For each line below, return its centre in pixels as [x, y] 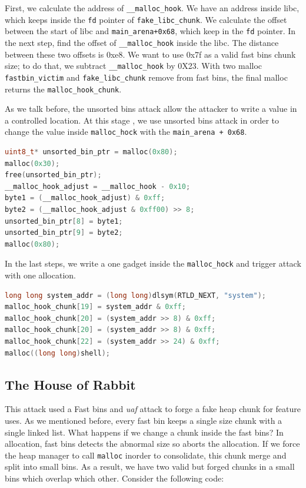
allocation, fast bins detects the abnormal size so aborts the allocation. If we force [152, 444]
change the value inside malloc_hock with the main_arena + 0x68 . [126, 132]
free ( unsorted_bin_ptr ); [53, 175]
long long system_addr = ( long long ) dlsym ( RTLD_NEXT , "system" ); [136, 295]
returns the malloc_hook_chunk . [63, 89]
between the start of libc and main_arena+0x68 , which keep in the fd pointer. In [150, 31]
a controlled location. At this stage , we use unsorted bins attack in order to [142, 120]
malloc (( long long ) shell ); [58, 353]
